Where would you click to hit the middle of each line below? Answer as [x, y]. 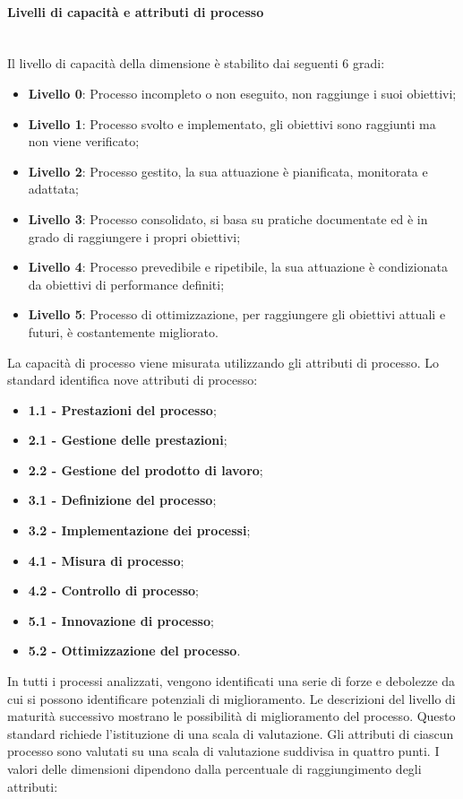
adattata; [53, 189]
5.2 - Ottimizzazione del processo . [134, 651]
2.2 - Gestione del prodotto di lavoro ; [146, 469]
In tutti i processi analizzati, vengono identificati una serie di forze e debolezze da [231, 681]
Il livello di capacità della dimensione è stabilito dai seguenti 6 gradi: [196, 63]
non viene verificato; [84, 141]
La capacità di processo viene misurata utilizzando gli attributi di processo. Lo [223, 362]
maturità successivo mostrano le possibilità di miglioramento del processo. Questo [231, 716]
